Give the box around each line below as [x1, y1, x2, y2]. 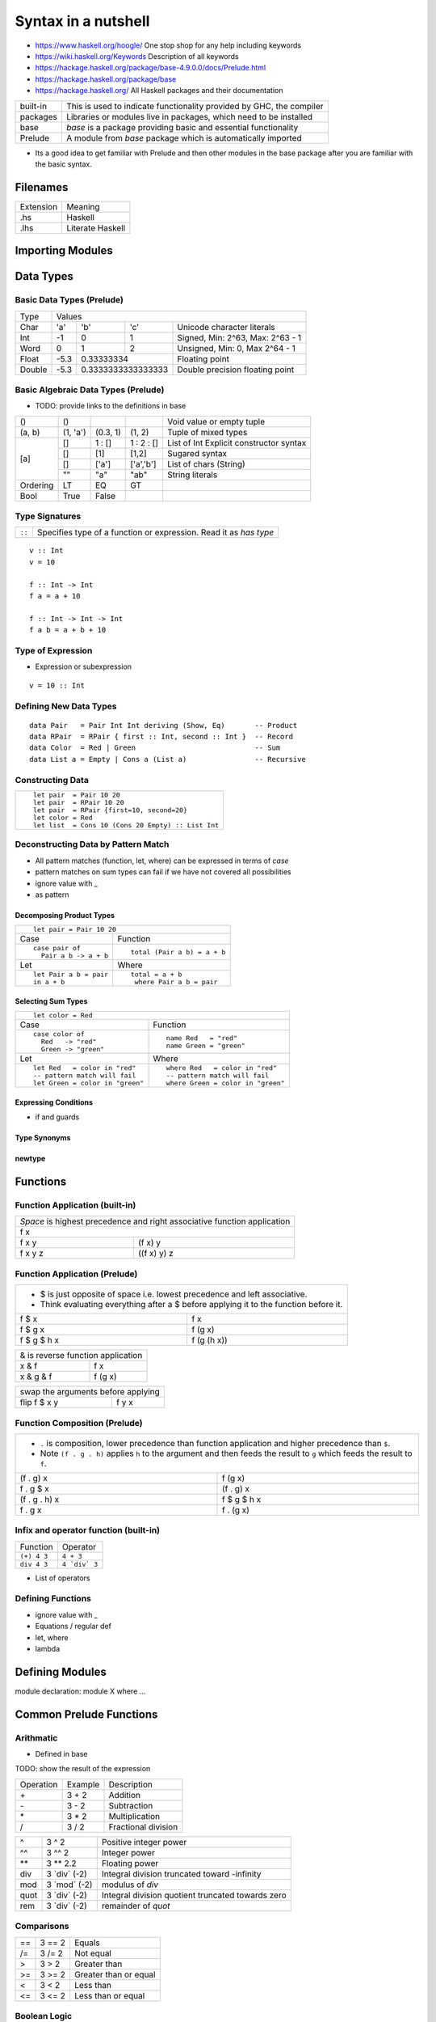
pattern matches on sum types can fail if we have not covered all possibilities [35, 867, 291, 877]
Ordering [19, 480, 54, 491]
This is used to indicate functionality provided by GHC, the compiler [65, 100, 324, 112]
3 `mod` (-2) [46, 1879, 93, 1890]
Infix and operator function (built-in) [15, 1525, 161, 1536]
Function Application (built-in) [15, 1199, 136, 1211]
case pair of [32, 944, 81, 953]
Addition [108, 1789, 141, 1800]
